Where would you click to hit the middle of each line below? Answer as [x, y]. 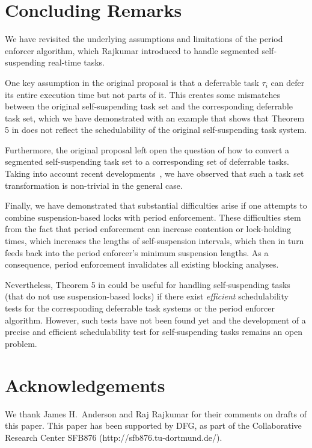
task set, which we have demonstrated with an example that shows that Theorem [155, 118]
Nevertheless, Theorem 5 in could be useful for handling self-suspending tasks [148, 284]
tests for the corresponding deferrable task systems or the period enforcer [140, 308]
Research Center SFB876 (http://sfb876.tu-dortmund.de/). [114, 437]
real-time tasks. [77, 62]
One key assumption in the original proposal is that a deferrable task [132, 82]
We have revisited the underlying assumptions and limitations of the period [144, 39]
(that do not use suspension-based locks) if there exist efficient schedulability [147, 296]
